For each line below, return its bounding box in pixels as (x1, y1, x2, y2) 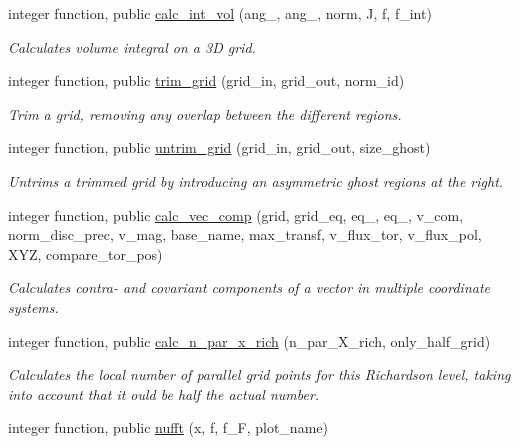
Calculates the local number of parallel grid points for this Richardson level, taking (8, 364, 511, 385)
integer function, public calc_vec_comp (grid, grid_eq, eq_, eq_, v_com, (8, 204, 464, 225)
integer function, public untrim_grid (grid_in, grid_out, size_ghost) (8, 137, 431, 158)
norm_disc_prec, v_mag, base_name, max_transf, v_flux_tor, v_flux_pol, (8, 224, 482, 245)
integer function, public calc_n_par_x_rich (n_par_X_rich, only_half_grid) (8, 330, 491, 351)
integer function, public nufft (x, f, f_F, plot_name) (8, 417, 328, 438)
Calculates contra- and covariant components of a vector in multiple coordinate (8, 277, 490, 298)
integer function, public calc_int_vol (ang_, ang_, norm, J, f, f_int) (8, 3, 432, 23)
